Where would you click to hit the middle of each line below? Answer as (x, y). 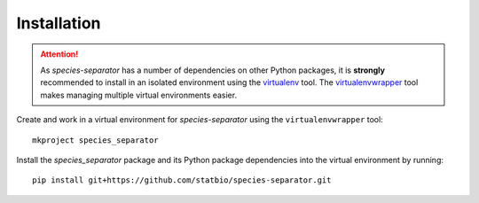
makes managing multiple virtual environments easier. (139, 95)
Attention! (59, 54)
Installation (59, 23)
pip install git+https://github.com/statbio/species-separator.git (182, 180)
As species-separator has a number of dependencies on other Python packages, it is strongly (213, 70)
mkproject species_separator (95, 140)
